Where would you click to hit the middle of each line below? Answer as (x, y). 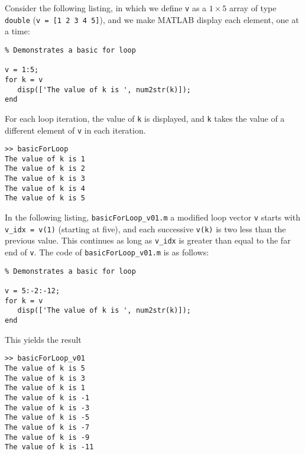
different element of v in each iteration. (75, 130)
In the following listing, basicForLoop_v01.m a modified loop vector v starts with (152, 217)
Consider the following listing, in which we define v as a (106, 8)
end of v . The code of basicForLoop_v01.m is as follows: (107, 252)
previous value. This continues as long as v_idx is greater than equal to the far (148, 240)
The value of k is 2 (45, 169)
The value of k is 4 (45, 188)
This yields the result (43, 339)
